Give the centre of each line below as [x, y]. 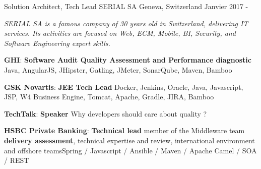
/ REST [17, 160]
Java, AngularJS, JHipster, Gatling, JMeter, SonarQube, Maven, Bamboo [118, 69]
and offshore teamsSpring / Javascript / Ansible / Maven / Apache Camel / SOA [130, 150]
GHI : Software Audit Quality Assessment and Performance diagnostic [128, 60]
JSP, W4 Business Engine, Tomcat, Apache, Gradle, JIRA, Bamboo [109, 97]
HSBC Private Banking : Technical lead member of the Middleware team [124, 130]
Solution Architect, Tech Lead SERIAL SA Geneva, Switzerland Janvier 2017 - [126, 6]
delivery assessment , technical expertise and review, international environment [129, 140]
